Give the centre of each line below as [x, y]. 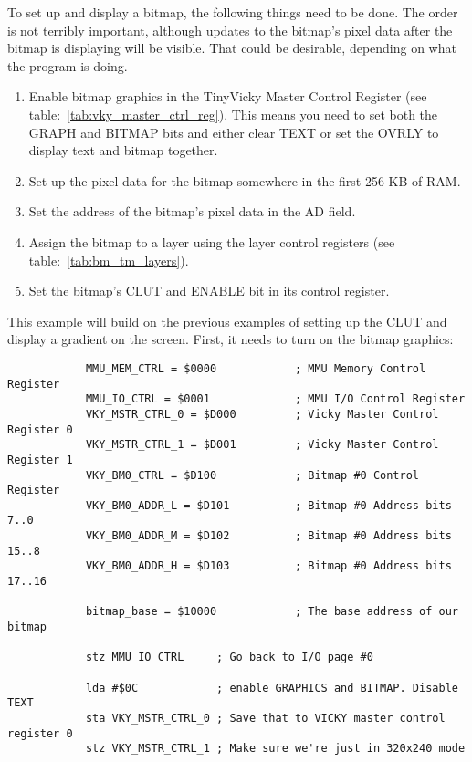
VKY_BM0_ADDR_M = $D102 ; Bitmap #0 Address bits [268, 536]
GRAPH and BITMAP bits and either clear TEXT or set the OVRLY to [234, 132]
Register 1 [40, 459]
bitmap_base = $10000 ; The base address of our [272, 612]
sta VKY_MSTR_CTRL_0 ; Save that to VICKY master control [265, 718]
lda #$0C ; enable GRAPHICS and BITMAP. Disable [272, 688]
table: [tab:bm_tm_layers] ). [109, 260]
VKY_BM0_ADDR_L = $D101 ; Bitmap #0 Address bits [268, 505]
